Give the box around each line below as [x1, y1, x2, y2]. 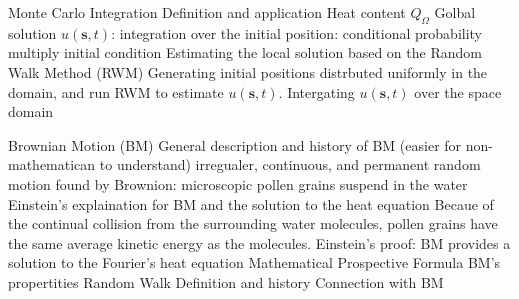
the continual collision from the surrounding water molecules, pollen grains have [8, 213, 498, 234]
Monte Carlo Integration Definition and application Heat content [8, 2, 406, 22]
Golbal [434, 2, 476, 22]
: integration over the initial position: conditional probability [111, 22, 483, 43]
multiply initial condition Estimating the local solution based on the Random [8, 42, 482, 63]
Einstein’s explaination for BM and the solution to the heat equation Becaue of [8, 193, 494, 214]
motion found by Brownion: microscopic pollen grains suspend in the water [8, 173, 468, 194]
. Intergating [278, 81, 355, 102]
